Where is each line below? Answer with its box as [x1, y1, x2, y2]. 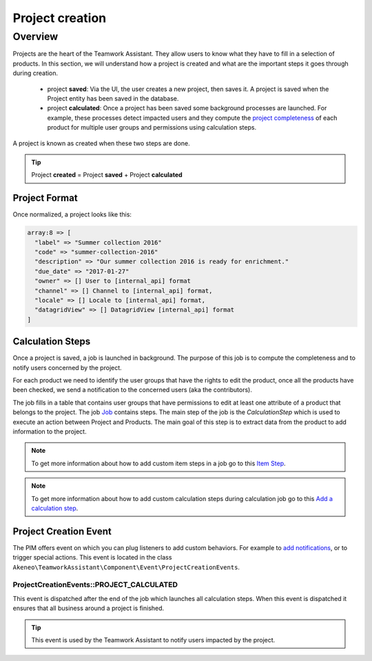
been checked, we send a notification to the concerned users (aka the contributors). [12, 386, 253, 394]
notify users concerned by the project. [12, 363, 122, 372]
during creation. [12, 69, 59, 77]
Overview [12, 30, 59, 43]
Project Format [12, 192, 79, 204]
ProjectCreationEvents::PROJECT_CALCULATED [12, 580, 178, 589]
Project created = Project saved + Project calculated [31, 171, 183, 179]
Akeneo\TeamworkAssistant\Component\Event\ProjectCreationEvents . [12, 562, 240, 571]
